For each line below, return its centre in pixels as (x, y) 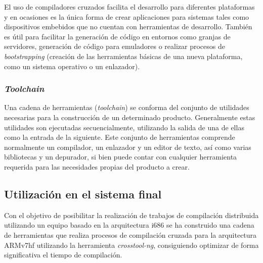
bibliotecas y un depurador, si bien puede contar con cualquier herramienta (121, 157)
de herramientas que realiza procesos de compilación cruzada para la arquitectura (130, 234)
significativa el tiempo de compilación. (63, 255)
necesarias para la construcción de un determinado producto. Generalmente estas (130, 117)
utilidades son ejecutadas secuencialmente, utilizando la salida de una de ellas (124, 127)
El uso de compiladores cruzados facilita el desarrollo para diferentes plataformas (129, 7)
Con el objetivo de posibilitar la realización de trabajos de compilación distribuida (131, 215)
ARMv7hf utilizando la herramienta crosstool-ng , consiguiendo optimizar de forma (131, 245)
